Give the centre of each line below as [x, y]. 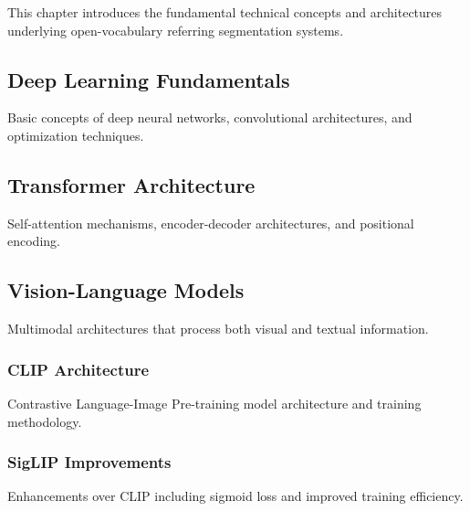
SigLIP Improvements [89, 462]
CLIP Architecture [78, 369]
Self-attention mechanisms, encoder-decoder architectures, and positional [211, 223]
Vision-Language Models [126, 290]
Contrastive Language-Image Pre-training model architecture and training [214, 403]
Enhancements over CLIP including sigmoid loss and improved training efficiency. [235, 496]
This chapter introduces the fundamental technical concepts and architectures [225, 12]
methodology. [45, 421]
